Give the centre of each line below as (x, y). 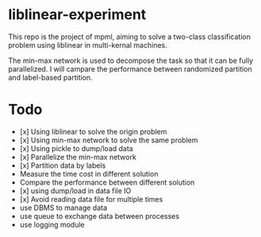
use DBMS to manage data (63, 208)
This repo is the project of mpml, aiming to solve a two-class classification (130, 37)
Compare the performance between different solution (107, 182)
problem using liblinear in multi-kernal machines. (88, 45)
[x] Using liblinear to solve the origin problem (93, 131)
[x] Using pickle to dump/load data (76, 148)
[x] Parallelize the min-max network (78, 157)
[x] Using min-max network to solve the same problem (109, 140)
